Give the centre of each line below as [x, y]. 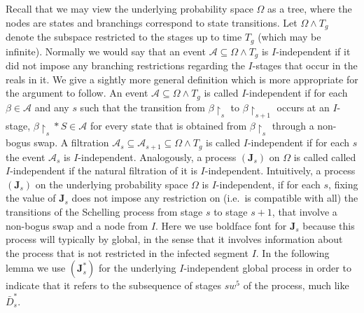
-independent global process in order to [267, 268]
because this [329, 225]
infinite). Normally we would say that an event [106, 51]
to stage [231, 212]
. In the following [293, 252]
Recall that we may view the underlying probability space [129, 8]
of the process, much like [296, 285]
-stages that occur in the [305, 65]
